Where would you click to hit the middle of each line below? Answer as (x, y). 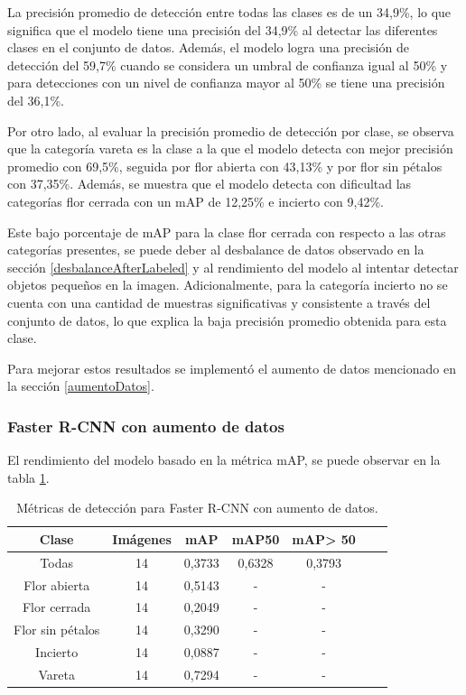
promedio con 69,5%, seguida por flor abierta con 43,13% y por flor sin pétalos (225, 166)
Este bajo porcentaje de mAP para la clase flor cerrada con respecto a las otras (227, 232)
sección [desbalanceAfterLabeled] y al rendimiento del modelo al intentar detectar (233, 267)
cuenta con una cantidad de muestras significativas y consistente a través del (219, 302)
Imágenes (142, 538)
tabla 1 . (28, 477)
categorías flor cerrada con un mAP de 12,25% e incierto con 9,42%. (196, 201)
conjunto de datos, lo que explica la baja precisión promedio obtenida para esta (227, 320)
